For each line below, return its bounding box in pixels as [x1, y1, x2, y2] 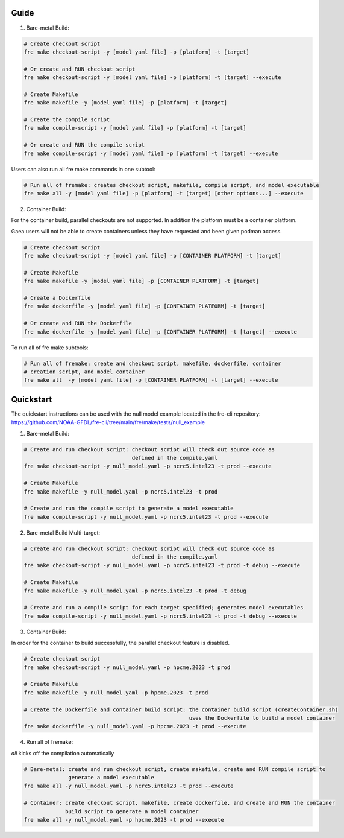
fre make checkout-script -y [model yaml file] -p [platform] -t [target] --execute [23, 74, 281, 81]
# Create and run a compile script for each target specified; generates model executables [23, 604, 304, 611]
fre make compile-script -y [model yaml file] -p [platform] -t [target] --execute [23, 150, 278, 157]
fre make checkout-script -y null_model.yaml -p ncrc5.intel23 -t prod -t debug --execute [23, 562, 301, 569]
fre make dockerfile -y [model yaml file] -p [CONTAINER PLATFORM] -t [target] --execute [23, 328, 298, 335]
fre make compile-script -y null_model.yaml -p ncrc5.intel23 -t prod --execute [23, 513, 269, 520]
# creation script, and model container [23, 368, 145, 375]
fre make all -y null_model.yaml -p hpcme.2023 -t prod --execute [23, 816, 224, 824]
